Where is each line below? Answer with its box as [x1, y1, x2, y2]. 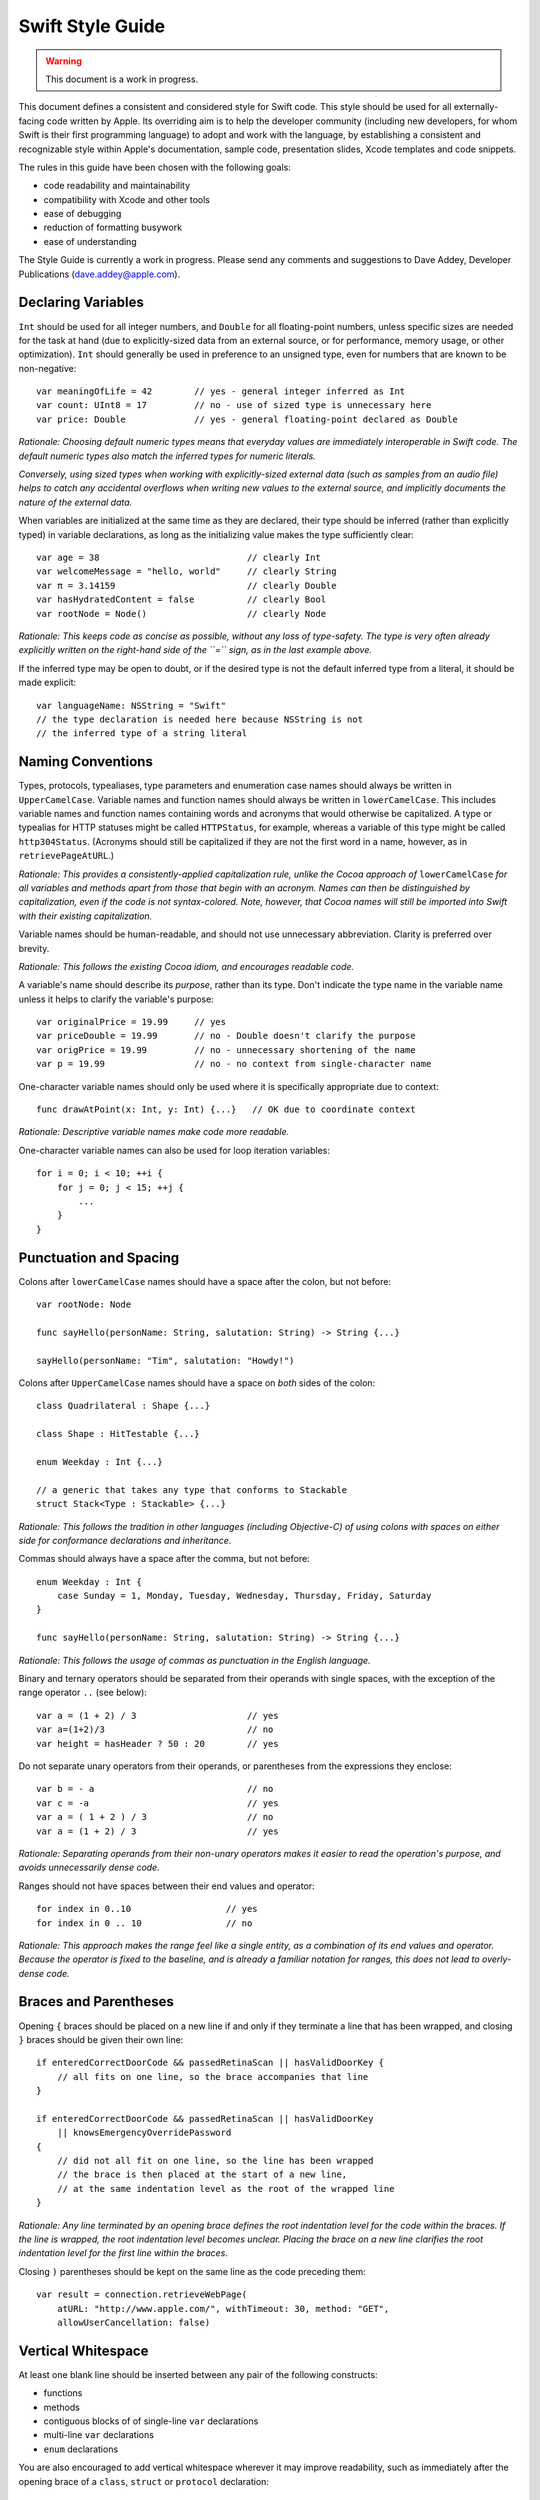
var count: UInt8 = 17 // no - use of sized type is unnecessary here [36, 400, 432, 411]
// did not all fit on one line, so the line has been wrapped [56, 2155, 374, 2167]
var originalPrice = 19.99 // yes [36, 1016, 227, 1028]
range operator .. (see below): [18, 1686, 147, 1699]
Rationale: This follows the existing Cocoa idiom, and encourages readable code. [18, 960, 355, 972]
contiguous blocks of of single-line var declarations [43, 2415, 259, 2427]
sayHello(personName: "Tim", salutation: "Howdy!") [36, 1355, 295, 1366]
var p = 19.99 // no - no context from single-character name [36, 1058, 432, 1070]
